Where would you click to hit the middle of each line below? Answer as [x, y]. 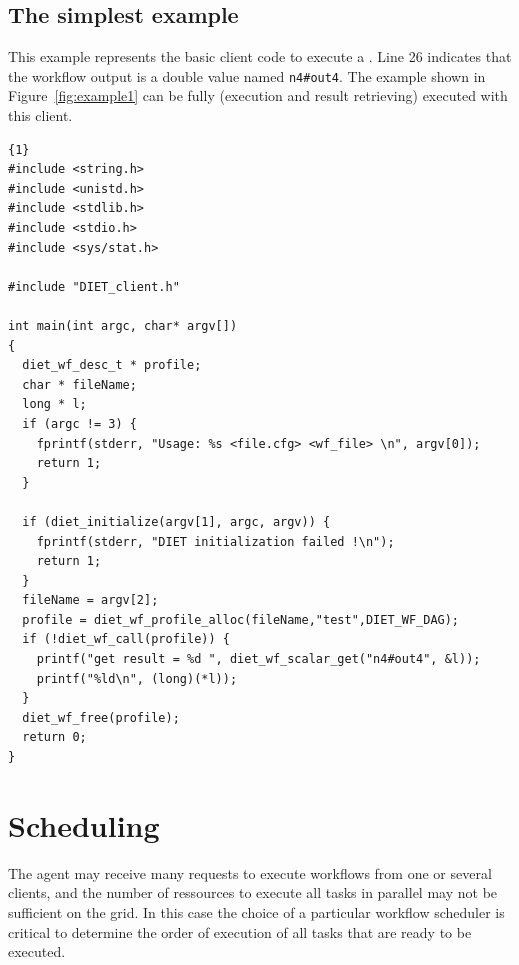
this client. [40, 115]
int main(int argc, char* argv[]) [123, 325]
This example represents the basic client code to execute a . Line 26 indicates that [260, 56]
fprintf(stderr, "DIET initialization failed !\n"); [215, 541]
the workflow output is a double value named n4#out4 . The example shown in [247, 75]
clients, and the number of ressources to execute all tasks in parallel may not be [253, 892]
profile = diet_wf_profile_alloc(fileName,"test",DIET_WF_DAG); [241, 619]
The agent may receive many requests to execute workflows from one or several [250, 872]
